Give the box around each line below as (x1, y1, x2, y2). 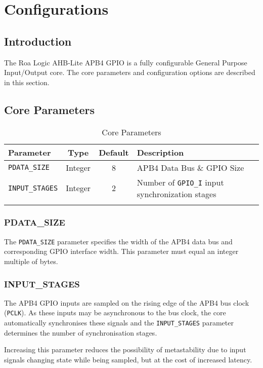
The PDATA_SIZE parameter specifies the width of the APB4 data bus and (4, 236, 233, 246)
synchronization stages (137, 188, 216, 200)
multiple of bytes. (4, 256, 58, 267)
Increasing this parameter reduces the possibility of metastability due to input (4, 344, 246, 355)
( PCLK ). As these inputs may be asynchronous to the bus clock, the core (4, 307, 226, 318)
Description (137, 146, 184, 158)
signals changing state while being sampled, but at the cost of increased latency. (4, 354, 252, 364)
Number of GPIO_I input (137, 176, 224, 188)
